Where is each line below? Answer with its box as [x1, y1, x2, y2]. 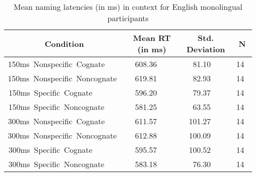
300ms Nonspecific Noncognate [8, 130, 117, 141]
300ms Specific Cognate [8, 144, 93, 155]
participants [107, 12, 149, 24]
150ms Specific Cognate [8, 87, 93, 98]
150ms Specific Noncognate [8, 101, 104, 112]
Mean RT [133, 32, 171, 43]
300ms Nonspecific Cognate [8, 115, 105, 127]
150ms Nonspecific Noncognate [8, 72, 117, 84]
